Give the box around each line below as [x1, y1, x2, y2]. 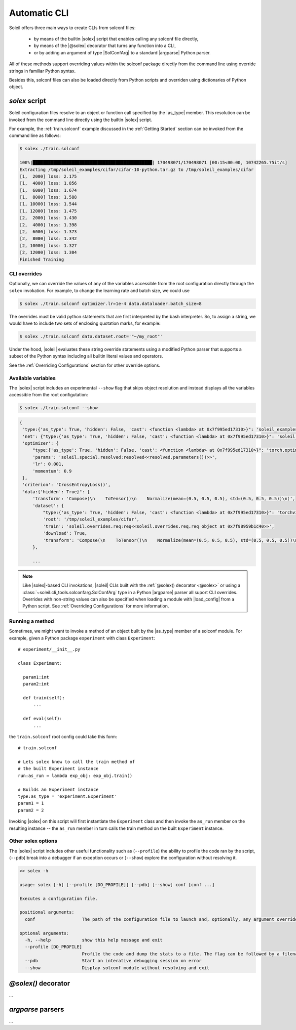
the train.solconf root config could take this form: [9, 733, 117, 739]
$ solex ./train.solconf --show [19, 405, 98, 411]
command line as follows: [9, 132, 61, 138]
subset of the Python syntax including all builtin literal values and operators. [9, 353, 163, 359]
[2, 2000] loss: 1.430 [19, 215, 77, 221]
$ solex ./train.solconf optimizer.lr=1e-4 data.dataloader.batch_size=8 [19, 300, 202, 306]
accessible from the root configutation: [9, 392, 88, 398]
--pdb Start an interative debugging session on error [25, 958, 202, 964]
